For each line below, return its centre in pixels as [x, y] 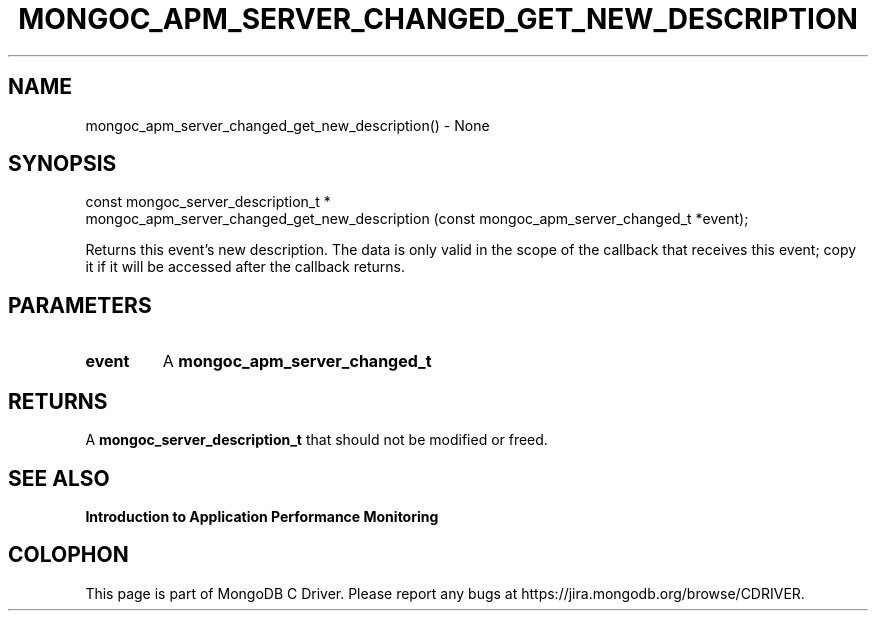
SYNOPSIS [62, 164]
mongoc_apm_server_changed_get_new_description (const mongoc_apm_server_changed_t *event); [417, 219]
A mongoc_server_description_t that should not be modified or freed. [316, 440]
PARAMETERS [80, 305]
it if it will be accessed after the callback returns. [245, 267]
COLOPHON [68, 555]
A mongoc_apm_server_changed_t [297, 361]
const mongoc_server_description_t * [208, 202]
